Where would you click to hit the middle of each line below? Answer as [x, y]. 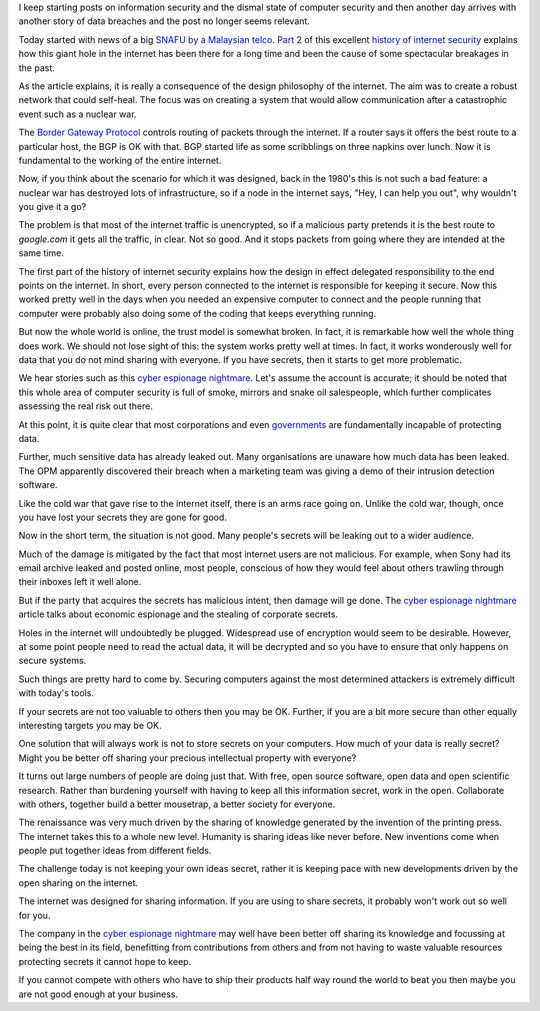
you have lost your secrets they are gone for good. [122, 517]
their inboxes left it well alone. [80, 582]
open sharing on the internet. [78, 882]
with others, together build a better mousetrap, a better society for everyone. [177, 804]
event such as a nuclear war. [77, 114]
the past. [36, 67]
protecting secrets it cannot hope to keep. [105, 961]
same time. [41, 253]
